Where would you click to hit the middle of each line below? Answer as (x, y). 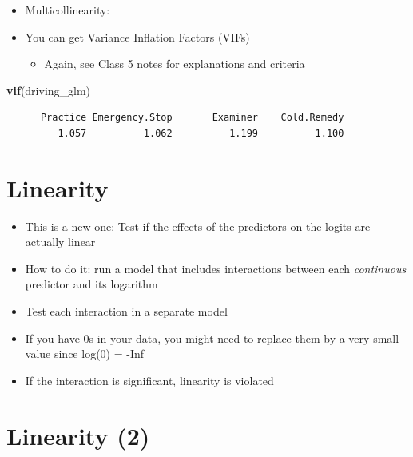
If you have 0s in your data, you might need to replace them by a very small (212, 338)
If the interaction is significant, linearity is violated (149, 380)
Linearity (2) (78, 435)
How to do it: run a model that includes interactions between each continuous (216, 268)
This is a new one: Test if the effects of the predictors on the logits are (198, 226)
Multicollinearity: (68, 10)
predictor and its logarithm (91, 284)
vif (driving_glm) (49, 90)
